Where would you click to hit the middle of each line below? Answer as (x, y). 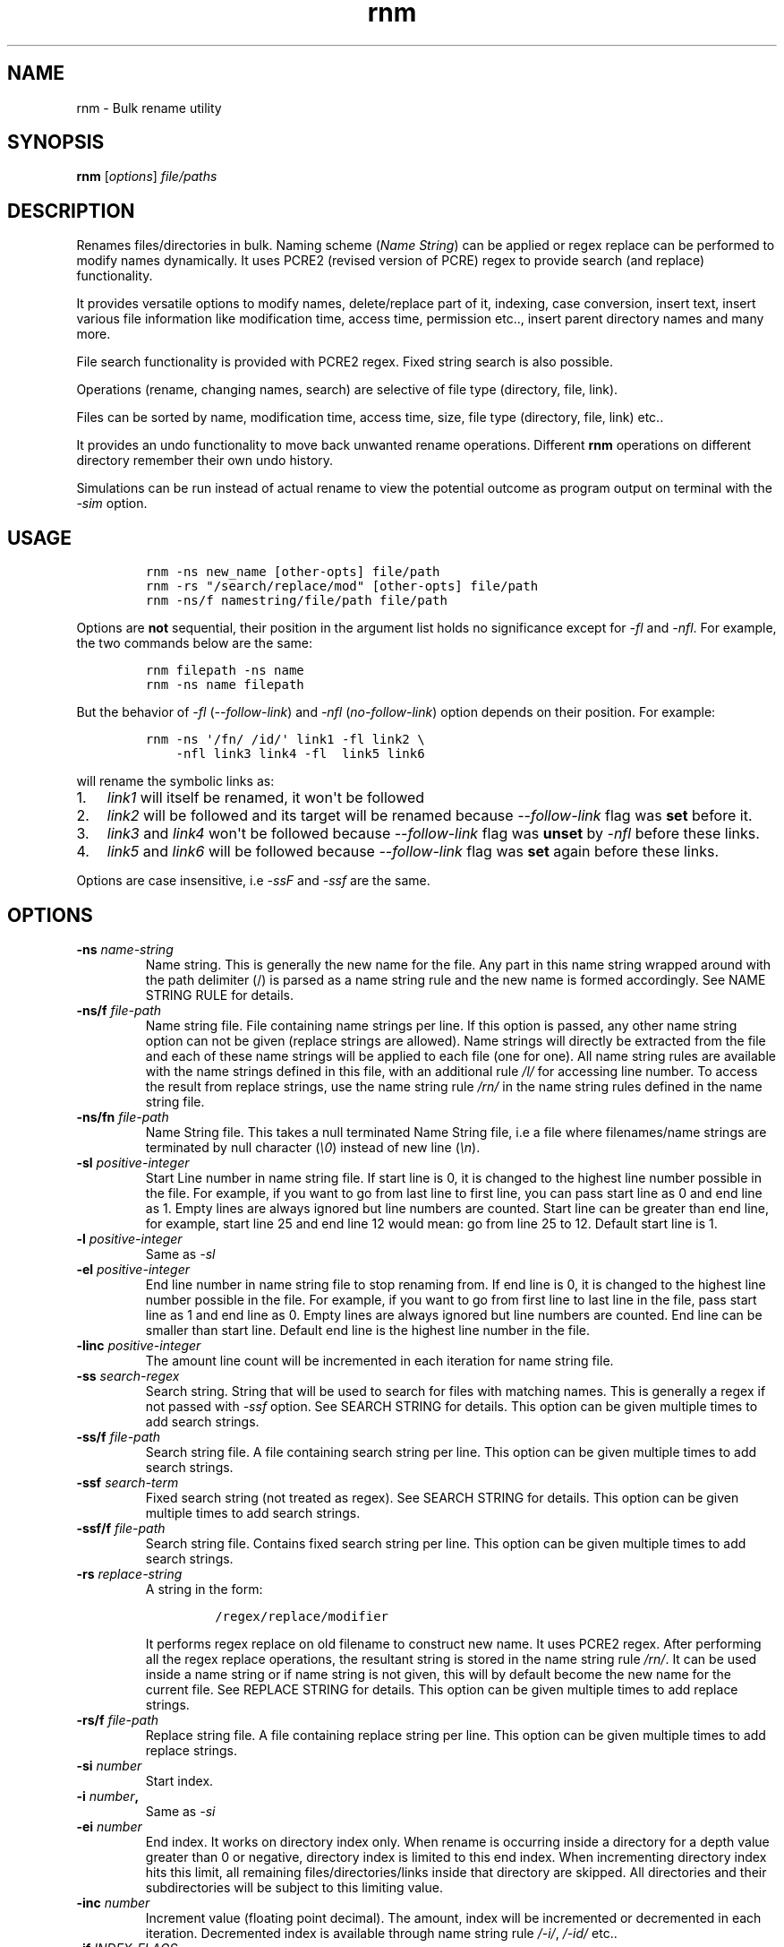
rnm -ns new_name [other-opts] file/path (293, 572)
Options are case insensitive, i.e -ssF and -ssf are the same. (253, 881)
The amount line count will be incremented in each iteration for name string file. (379, 1360)
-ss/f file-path (119, 1436)
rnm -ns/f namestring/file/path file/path (296, 601)
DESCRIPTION (71, 211)
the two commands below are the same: (194, 643)
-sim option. (112, 504)
